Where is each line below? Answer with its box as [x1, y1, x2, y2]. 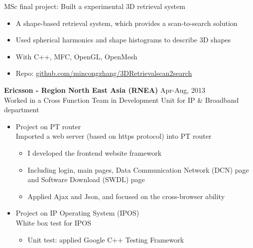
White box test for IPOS [15, 217, 92, 228]
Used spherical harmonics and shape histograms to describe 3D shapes [15, 34, 231, 45]
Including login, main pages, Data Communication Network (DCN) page [27, 164, 249, 175]
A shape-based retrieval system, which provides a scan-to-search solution [15, 17, 238, 28]
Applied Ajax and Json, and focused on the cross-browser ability [27, 191, 225, 201]
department [4, 104, 39, 115]
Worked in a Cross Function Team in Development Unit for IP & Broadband [4, 94, 239, 105]
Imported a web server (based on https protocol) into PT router [15, 131, 212, 141]
